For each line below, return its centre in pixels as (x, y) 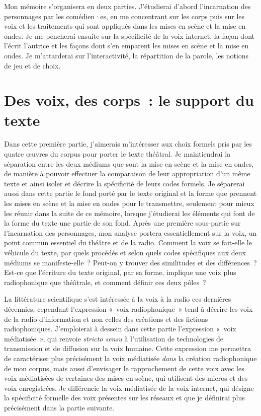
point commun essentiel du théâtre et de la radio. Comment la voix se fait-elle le (128, 242)
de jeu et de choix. (32, 65)
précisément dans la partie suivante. (59, 407)
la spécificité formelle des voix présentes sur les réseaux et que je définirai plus (124, 398)
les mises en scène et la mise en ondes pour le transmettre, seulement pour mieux (129, 203)
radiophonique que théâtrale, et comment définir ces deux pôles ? (105, 282)
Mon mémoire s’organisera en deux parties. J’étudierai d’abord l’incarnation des (127, 6)
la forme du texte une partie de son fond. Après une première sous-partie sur (122, 223)
